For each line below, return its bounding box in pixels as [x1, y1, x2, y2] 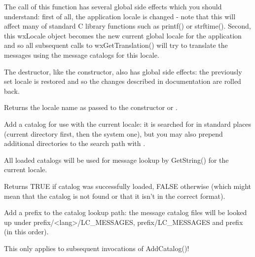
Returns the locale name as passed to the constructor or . [4, 102, 178, 112]
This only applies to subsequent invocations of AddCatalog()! [4, 243, 189, 253]
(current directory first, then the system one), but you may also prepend [4, 128, 223, 139]
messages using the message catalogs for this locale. [4, 49, 159, 60]
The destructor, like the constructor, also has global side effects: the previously [4, 66, 242, 76]
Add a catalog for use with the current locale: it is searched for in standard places [4, 118, 252, 129]
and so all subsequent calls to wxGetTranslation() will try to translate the [4, 40, 228, 50]
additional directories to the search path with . [4, 138, 146, 148]
